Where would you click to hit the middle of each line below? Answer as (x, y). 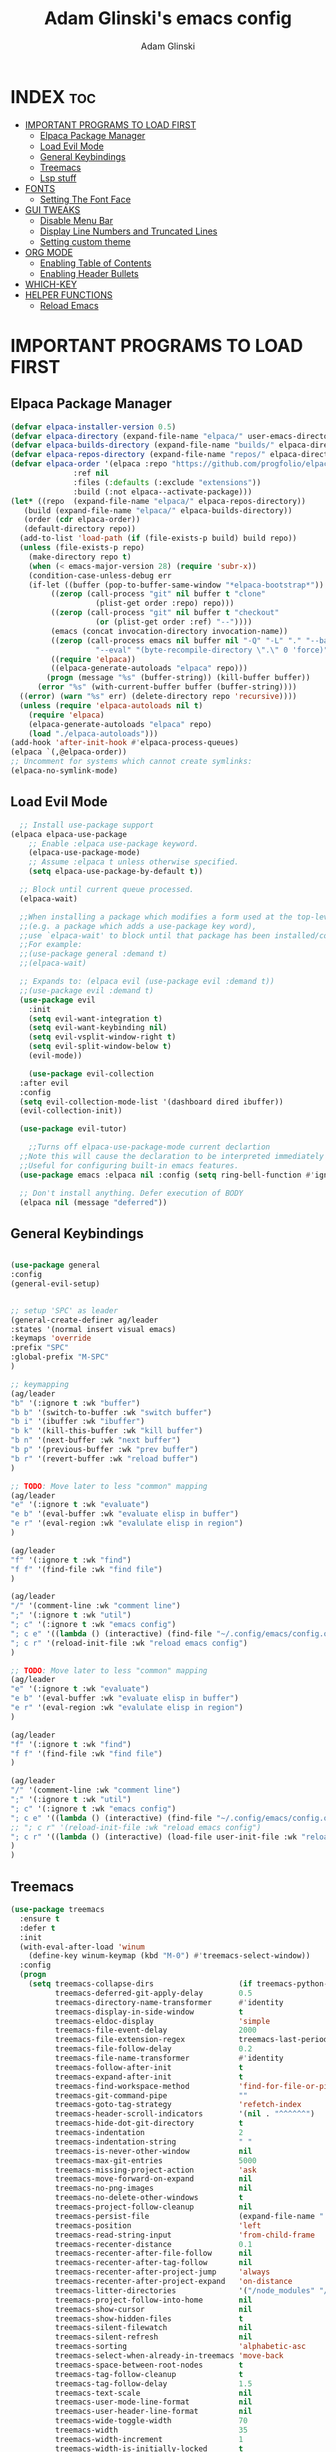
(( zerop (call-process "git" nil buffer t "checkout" (165, 613)
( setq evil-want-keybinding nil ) (98, 1028)
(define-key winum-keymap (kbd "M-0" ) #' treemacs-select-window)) (169, 1956)
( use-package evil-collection (91, 1073)
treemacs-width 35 (151, 2430)
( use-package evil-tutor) (73, 1129)
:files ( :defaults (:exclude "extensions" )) (167, 482)
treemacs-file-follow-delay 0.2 (153, 2049)
